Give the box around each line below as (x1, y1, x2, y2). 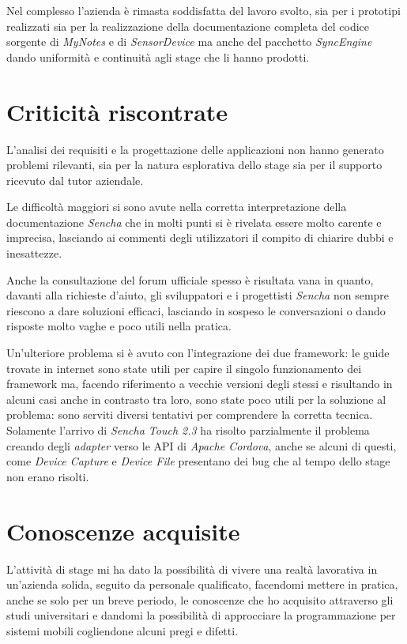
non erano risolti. (6, 468, 89, 484)
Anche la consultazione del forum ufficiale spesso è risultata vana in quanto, (6, 271, 374, 288)
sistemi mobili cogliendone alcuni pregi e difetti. (6, 622, 239, 638)
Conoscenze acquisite (6, 514, 240, 547)
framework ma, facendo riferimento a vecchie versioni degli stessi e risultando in (6, 375, 393, 392)
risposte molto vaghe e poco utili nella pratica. (6, 318, 232, 334)
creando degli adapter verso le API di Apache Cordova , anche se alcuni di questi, (6, 437, 397, 454)
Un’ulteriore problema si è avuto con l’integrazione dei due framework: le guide (6, 345, 390, 361)
